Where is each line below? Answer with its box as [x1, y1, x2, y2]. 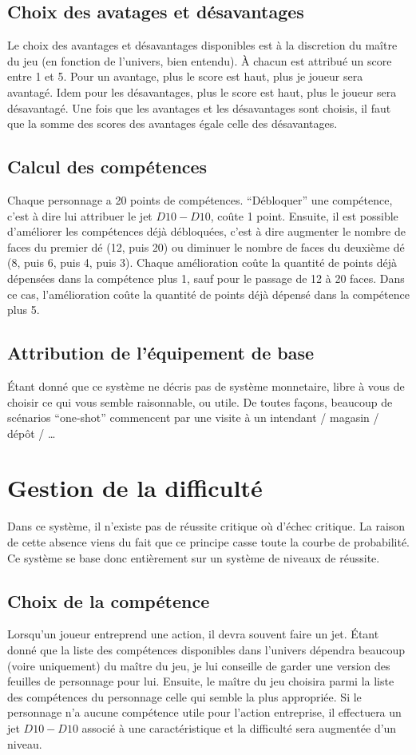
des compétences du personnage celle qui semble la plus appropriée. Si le [7, 688, 362, 705]
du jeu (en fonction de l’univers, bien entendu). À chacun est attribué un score [7, 52, 392, 69]
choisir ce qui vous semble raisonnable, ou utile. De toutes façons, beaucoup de [7, 393, 393, 410]
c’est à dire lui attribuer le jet [7, 207, 153, 224]
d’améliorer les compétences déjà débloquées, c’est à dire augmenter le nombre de [7, 223, 406, 240]
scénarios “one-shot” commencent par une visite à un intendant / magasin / [7, 409, 379, 426]
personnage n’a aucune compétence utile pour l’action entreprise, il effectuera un [7, 704, 402, 721]
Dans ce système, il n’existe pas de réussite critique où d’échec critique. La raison [7, 518, 406, 534]
